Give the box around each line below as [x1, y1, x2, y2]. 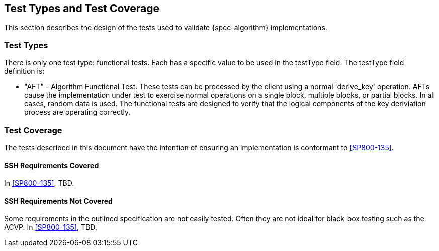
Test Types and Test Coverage [4, 2, 159, 15]
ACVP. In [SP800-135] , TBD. [4, 223, 97, 232]
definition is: [4, 67, 45, 76]
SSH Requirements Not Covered [4, 196, 113, 205]
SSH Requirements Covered [4, 161, 99, 170]
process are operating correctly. [24, 108, 131, 117]
